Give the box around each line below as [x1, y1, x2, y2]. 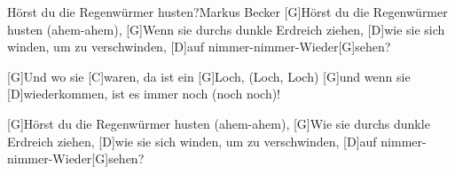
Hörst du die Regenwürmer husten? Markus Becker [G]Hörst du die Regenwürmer [7, 3, 448, 20]
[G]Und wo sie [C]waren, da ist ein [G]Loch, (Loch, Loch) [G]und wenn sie [7, 67, 411, 85]
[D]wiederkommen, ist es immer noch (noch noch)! [7, 84, 281, 103]
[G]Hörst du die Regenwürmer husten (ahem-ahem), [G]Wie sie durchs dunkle [7, 114, 430, 132]
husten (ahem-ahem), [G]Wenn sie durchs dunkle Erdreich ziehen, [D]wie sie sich [7, 20, 445, 38]
